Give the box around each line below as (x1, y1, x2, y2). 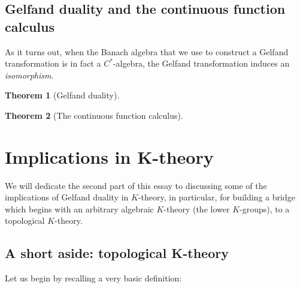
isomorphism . (5, 68, 54, 81)
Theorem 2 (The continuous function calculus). (5, 109, 183, 121)
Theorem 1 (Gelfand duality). (5, 89, 120, 101)
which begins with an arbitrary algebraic (5, 202, 154, 215)
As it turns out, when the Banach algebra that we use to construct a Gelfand (5, 45, 289, 58)
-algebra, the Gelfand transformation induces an (113, 57, 290, 70)
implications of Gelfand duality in (5, 191, 129, 203)
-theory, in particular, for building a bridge (138, 191, 295, 203)
